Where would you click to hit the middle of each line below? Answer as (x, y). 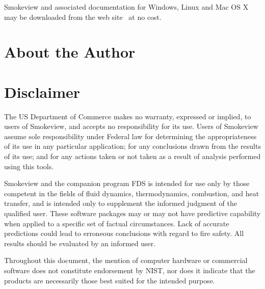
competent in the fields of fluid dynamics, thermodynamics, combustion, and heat (132, 193)
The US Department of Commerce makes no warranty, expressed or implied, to (128, 116)
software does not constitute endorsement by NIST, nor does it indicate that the (130, 270)
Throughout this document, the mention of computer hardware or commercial (126, 260)
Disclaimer (42, 91)
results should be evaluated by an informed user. (80, 243)
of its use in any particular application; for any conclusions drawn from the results (132, 146)
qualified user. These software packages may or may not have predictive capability (132, 213)
